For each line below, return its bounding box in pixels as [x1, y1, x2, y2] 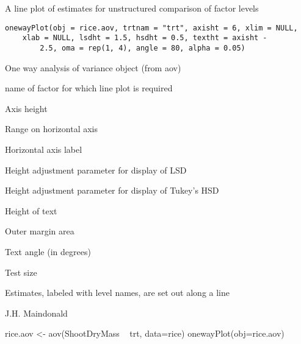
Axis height [5, 102, 48, 114]
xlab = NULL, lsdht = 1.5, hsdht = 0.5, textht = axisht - [22, 33, 267, 43]
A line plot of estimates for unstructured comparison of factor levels [5, 2, 259, 14]
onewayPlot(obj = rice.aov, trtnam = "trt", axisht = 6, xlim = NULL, [5, 23, 298, 32]
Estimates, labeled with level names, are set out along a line [5, 286, 230, 299]
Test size [5, 265, 37, 278]
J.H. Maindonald [5, 306, 68, 319]
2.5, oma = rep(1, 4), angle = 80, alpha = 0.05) [40, 43, 245, 52]
